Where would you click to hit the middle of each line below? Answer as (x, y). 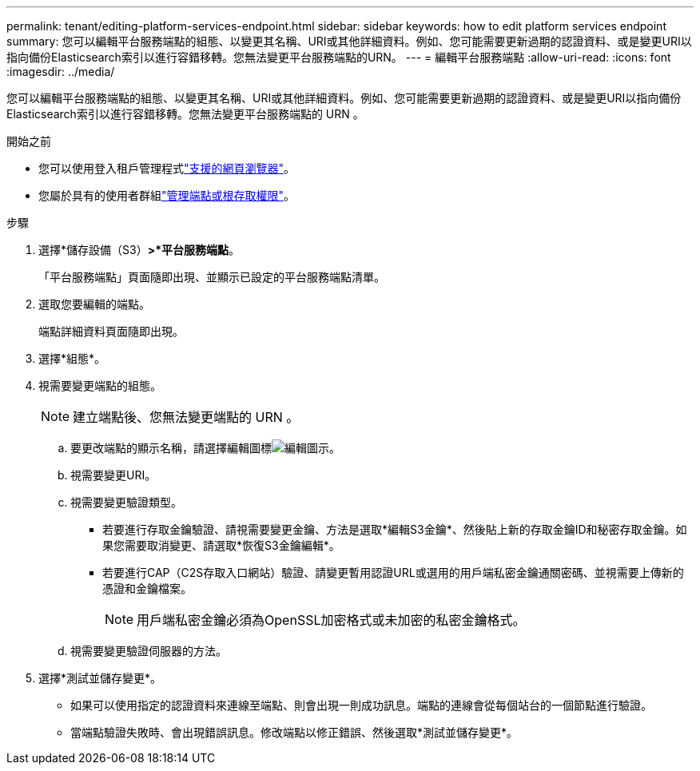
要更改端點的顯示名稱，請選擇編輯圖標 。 (205, 448)
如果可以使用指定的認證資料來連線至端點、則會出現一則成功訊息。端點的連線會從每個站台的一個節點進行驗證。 (361, 705)
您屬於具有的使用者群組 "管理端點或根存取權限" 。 (167, 195)
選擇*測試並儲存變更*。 (100, 678)
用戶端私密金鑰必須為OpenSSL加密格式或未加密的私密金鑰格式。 (331, 620)
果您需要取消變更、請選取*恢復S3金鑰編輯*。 (221, 545)
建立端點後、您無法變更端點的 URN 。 (186, 417)
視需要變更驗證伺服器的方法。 (149, 651)
